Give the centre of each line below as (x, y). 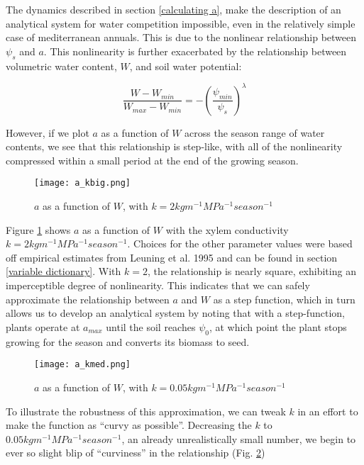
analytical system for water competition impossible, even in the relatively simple (181, 23)
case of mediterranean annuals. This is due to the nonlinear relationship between (181, 37)
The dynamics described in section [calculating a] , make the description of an (173, 9)
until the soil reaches (151, 326)
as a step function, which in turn (284, 299)
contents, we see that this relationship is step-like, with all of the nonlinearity (174, 146)
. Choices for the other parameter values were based (240, 243)
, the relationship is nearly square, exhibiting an (252, 271)
